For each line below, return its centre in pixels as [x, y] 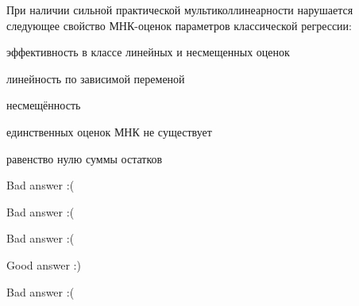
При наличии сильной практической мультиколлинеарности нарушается [180, 10]
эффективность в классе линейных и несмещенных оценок [148, 52]
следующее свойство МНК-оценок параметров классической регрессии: [179, 25]
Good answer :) [44, 264]
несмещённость [44, 105]
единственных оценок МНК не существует [109, 131]
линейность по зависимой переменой [96, 78]
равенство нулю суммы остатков [85, 158]
